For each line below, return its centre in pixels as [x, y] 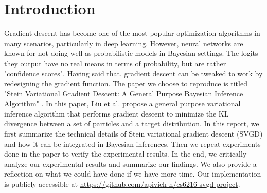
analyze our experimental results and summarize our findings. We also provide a [130, 163]
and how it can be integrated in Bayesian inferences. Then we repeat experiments [132, 143]
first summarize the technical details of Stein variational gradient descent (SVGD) [133, 134]
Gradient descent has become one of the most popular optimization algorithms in [132, 33]
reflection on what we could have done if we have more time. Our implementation [133, 174]
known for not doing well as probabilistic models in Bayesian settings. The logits [131, 53]
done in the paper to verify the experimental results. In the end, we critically [126, 154]
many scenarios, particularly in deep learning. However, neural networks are [124, 43]
